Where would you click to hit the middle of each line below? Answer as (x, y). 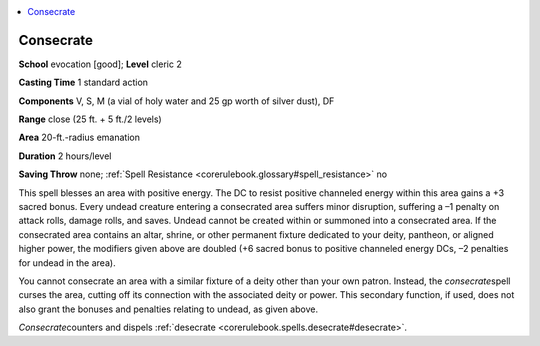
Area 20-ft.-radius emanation (79, 137)
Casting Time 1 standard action (83, 82)
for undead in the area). (67, 262)
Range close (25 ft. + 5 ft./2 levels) (90, 119)
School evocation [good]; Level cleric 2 (100, 64)
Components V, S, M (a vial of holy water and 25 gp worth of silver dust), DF (176, 101)
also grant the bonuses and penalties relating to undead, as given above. (168, 309)
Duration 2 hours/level (65, 156)
